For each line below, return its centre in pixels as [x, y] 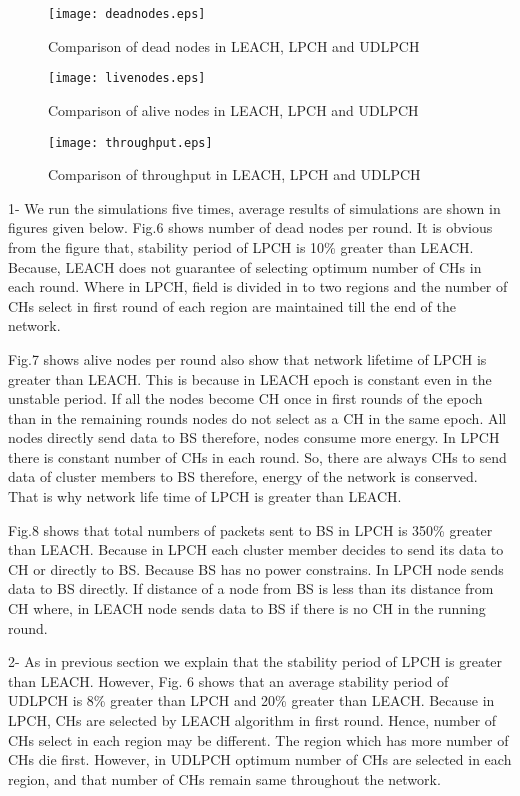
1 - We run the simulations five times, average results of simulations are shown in [254, 207]
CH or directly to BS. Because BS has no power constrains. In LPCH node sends [256, 568]
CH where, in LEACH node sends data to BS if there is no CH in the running [247, 608]
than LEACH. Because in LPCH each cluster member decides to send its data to [256, 549]
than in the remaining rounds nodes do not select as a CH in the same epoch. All [257, 417]
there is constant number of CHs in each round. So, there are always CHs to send [257, 456]
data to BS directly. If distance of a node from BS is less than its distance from [251, 588]
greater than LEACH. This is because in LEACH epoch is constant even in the [250, 378]
